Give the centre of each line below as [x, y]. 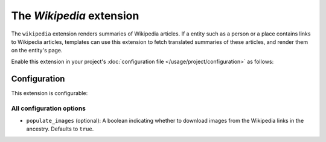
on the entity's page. [37, 51]
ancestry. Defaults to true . [60, 129]
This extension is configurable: [50, 93]
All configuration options [48, 108]
